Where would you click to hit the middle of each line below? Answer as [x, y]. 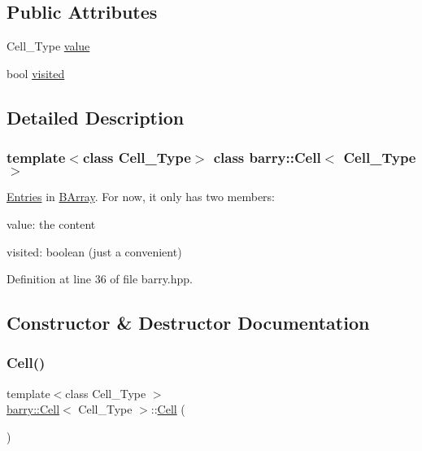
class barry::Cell [267, 158]
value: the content [51, 223]
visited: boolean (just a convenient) [94, 251]
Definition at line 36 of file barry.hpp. [100, 279]
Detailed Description [96, 117]
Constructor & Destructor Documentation [188, 323]
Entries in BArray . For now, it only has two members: [141, 197]
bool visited [36, 73]
